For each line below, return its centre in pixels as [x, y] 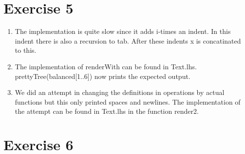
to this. [26, 50]
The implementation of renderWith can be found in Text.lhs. [106, 66]
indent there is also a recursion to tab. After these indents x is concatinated [128, 40]
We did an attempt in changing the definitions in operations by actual [120, 92]
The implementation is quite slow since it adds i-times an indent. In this [123, 31]
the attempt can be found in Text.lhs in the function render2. [107, 111]
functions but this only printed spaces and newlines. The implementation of [128, 101]
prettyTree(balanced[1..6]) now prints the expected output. [103, 76]
